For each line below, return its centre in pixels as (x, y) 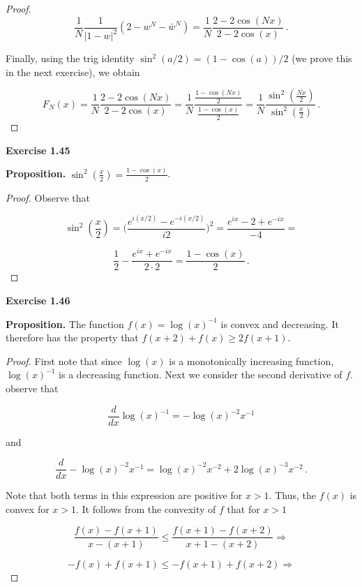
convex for (28, 508)
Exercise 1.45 (38, 150)
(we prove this (322, 58)
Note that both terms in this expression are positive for (124, 495)
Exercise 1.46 (38, 300)
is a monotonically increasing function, (251, 361)
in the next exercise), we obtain (73, 72)
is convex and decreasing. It (280, 324)
